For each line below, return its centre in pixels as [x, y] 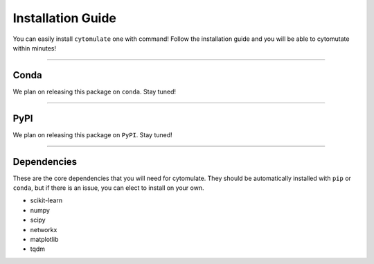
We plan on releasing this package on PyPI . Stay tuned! [92, 134]
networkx [44, 229]
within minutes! [35, 48]
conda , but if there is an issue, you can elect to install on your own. [108, 188]
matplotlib [44, 239]
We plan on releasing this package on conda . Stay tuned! [95, 91]
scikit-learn [46, 200]
